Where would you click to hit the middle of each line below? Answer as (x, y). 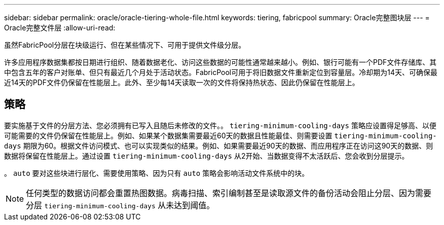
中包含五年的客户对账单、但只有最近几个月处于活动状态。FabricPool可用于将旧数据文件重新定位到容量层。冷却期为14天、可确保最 (221, 72)
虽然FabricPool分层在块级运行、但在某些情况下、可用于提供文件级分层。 (125, 45)
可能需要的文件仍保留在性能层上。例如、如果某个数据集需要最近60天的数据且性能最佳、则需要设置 (168, 135)
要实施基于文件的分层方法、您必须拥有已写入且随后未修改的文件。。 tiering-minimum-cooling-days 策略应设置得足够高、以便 (220, 125)
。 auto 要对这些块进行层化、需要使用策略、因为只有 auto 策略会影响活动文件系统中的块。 (157, 173)
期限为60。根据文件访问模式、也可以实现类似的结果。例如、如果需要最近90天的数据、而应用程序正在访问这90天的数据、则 (228, 145)
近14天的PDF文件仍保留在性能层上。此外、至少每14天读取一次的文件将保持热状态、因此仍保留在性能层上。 (182, 82)
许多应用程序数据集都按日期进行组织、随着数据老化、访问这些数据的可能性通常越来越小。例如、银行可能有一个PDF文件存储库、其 (220, 62)
